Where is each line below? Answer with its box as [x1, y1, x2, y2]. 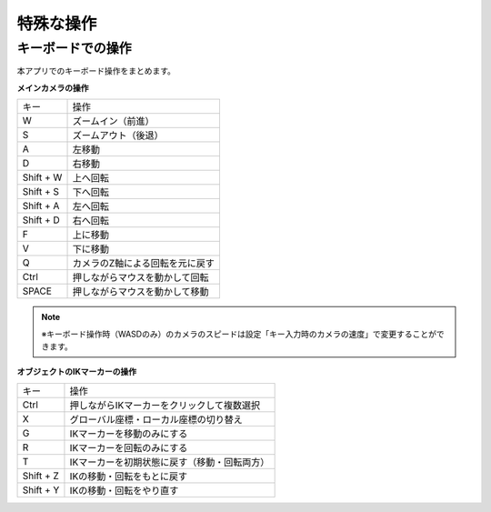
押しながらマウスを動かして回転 [72, 271, 209, 284]
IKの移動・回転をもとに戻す [69, 469, 188, 482]
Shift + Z [22, 469, 59, 482]
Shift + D [22, 214, 61, 226]
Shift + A [22, 200, 60, 213]
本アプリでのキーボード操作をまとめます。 [16, 65, 176, 76]
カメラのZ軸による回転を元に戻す [72, 257, 215, 270]
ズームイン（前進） [72, 115, 155, 127]
